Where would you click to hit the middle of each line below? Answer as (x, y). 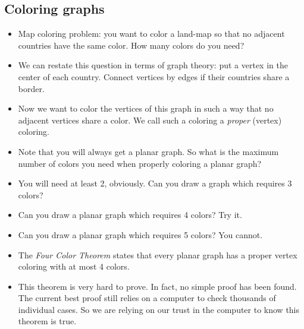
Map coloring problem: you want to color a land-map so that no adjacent (151, 34)
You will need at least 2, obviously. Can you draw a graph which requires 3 (155, 183)
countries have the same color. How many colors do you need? (131, 45)
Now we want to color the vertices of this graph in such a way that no (146, 108)
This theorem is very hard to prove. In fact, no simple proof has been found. (157, 286)
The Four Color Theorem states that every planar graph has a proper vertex (158, 254)
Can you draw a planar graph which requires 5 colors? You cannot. (140, 234)
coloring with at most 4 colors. (74, 266)
